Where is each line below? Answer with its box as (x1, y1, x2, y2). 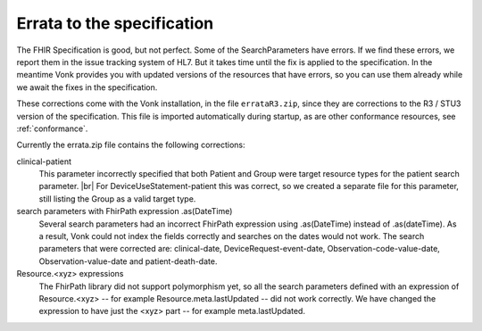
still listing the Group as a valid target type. (38, 193, 196, 204)
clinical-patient (16, 156, 71, 167)
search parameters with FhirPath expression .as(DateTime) (16, 206, 233, 217)
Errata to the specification (16, 13, 214, 33)
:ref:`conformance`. (16, 123, 88, 134)
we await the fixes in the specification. (16, 81, 158, 93)
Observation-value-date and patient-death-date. (38, 255, 218, 267)
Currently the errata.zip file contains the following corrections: (16, 139, 245, 151)
